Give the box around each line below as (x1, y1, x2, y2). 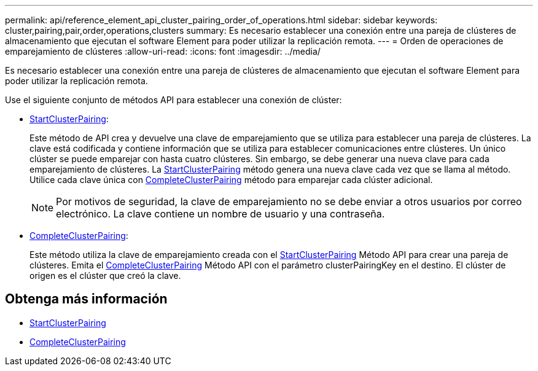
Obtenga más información (5, 291, 168, 307)
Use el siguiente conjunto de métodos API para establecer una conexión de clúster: (5, 95, 342, 105)
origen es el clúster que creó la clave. (29, 270, 181, 281)
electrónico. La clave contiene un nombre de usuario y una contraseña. (56, 208, 385, 220)
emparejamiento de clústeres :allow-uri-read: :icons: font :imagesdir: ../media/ (5, 46, 321, 57)
